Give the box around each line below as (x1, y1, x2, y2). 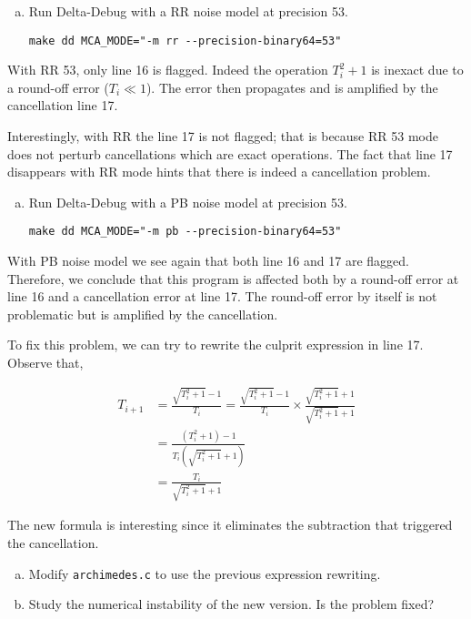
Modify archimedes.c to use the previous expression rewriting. (28, 563, 381, 583)
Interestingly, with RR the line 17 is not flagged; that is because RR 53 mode (7, 127, 438, 146)
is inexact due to (371, 60, 464, 79)
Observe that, (7, 353, 84, 372)
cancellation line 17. (7, 96, 118, 115)
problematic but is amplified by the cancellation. (7, 304, 278, 323)
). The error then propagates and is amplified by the (145, 77, 438, 96)
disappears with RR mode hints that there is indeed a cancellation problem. (7, 162, 431, 181)
